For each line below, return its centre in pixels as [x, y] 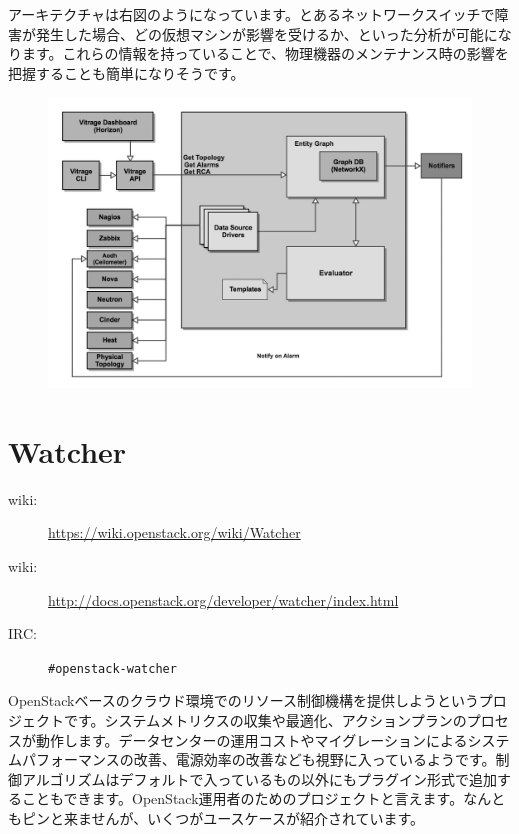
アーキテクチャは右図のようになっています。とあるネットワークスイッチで [251, 14]
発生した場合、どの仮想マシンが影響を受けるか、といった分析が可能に [266, 33]
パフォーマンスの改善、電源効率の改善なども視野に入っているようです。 [258, 759]
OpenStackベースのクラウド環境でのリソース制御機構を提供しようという [243, 700]
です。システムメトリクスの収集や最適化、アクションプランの [265, 719]
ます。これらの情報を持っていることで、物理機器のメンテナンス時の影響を [265, 53]
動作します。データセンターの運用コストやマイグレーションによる [251, 739]
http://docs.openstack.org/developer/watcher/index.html [223, 599]
